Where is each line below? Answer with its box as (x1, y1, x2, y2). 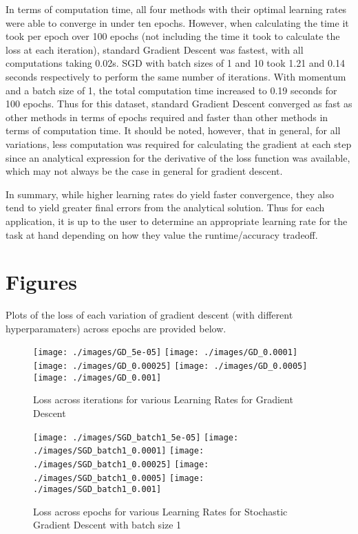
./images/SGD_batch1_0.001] (33, 484, 162, 495)
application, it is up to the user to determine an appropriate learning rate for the (6, 213, 348, 228)
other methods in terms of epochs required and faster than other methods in (6, 109, 328, 124)
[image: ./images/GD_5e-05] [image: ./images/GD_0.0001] (33, 348, 298, 358)
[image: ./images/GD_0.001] (33, 372, 162, 383)
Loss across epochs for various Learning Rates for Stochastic (33, 504, 288, 518)
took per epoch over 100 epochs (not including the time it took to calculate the (6, 29, 340, 43)
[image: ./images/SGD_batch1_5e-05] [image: (33, 432, 239, 442)
